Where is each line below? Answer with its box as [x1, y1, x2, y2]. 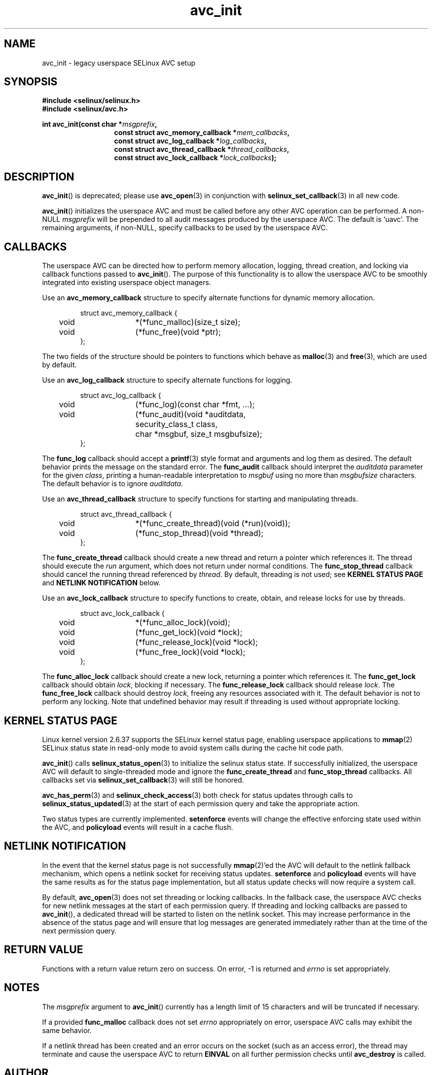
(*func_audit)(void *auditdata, [135, 409, 246, 420]
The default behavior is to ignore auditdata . [42, 479, 183, 488]
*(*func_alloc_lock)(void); [135, 617, 230, 628]
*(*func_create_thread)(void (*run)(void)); [135, 518, 290, 529]
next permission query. [42, 926, 117, 935]
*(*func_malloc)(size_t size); [135, 317, 241, 327]
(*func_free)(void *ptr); [135, 327, 221, 337]
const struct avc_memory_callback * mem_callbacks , [114, 128, 290, 137]
